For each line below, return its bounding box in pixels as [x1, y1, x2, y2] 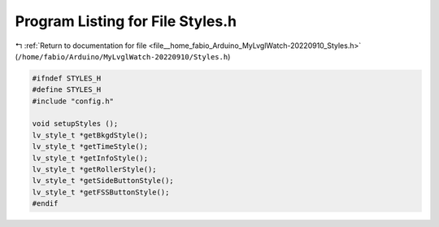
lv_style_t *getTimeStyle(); [32, 142, 149, 151]
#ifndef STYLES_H [32, 73, 102, 83]
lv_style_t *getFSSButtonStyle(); [32, 187, 170, 197]
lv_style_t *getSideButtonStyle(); [32, 176, 174, 186]
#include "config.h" [32, 96, 114, 106]
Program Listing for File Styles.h [15, 12, 237, 30]
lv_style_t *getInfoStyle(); [32, 153, 149, 163]
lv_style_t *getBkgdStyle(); [32, 130, 149, 140]
